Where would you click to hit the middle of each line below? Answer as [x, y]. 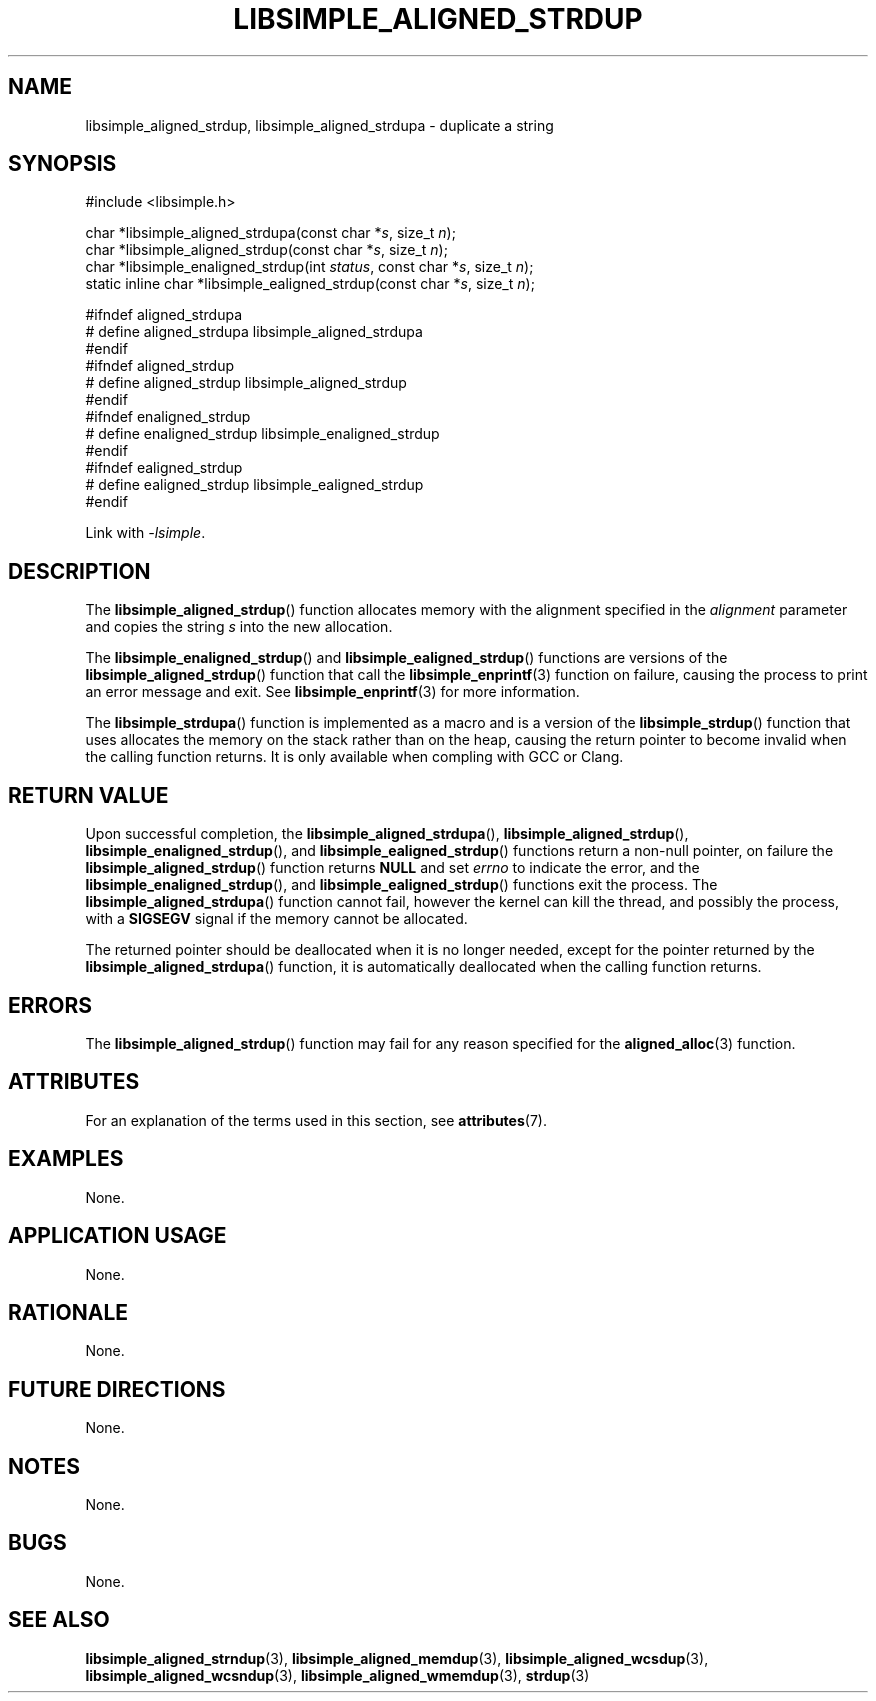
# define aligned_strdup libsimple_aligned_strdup [246, 383]
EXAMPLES [66, 1159]
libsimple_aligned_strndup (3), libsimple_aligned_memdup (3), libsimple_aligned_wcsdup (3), [397, 1658]
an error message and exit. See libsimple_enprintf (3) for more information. [332, 692]
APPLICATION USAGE [117, 1236]
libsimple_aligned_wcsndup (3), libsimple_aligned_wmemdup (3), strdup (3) [337, 1675]
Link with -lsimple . [145, 533]
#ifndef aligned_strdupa [164, 315]
